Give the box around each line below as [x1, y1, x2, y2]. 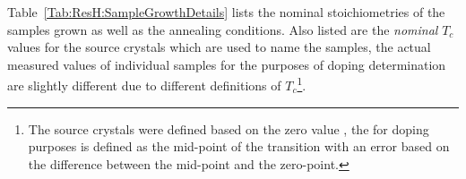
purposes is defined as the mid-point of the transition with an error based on [28, 137, 450, 156]
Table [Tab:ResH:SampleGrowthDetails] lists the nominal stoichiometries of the [7, 3, 445, 21]
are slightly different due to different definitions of [7, 76, 281, 95]
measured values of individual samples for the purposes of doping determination [7, 55, 446, 73]
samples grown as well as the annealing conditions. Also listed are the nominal [7, 20, 438, 38]
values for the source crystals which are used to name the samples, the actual [7, 38, 431, 56]
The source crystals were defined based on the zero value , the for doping [28, 119, 429, 138]
